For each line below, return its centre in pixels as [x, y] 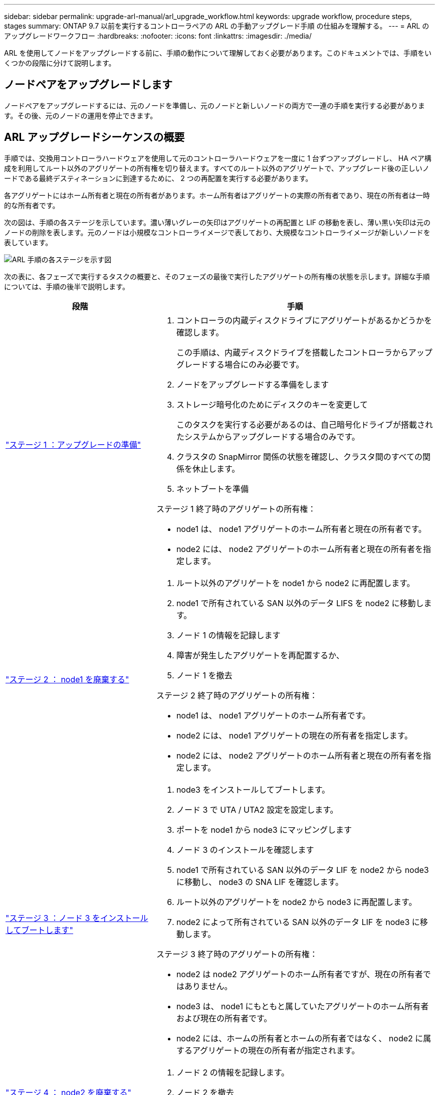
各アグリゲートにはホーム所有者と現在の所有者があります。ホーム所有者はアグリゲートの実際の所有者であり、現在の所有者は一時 [217, 195]
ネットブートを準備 [212, 489]
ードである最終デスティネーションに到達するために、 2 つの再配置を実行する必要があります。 [158, 178]
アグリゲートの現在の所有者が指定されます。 [276, 1050]
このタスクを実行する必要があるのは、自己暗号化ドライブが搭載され [304, 424]
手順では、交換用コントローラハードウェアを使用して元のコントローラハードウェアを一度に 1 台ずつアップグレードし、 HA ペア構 [218, 158]
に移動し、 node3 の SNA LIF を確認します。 [260, 882]
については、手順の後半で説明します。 [67, 286]
